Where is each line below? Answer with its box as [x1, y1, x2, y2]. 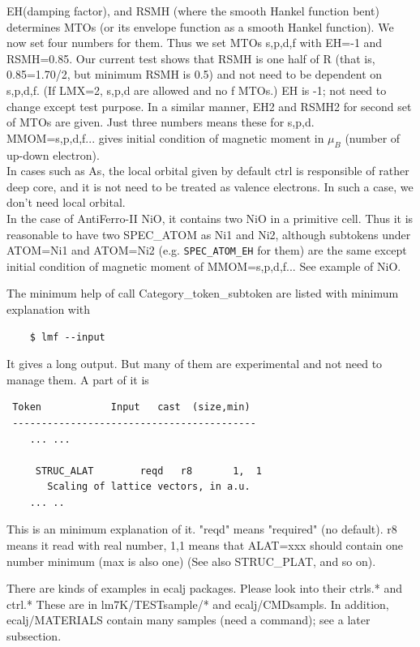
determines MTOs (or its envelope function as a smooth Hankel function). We [6, 18, 394, 35]
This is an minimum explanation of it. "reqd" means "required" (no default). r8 [6, 521, 397, 538]
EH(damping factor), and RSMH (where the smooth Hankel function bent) [6, 2, 379, 19]
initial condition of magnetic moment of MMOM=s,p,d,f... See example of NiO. [6, 257, 401, 274]
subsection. [6, 628, 62, 645]
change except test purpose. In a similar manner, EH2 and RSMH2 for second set [6, 97, 412, 114]
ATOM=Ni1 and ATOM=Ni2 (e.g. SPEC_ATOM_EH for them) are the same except [6, 242, 407, 259]
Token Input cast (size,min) [12, 401, 251, 413]
